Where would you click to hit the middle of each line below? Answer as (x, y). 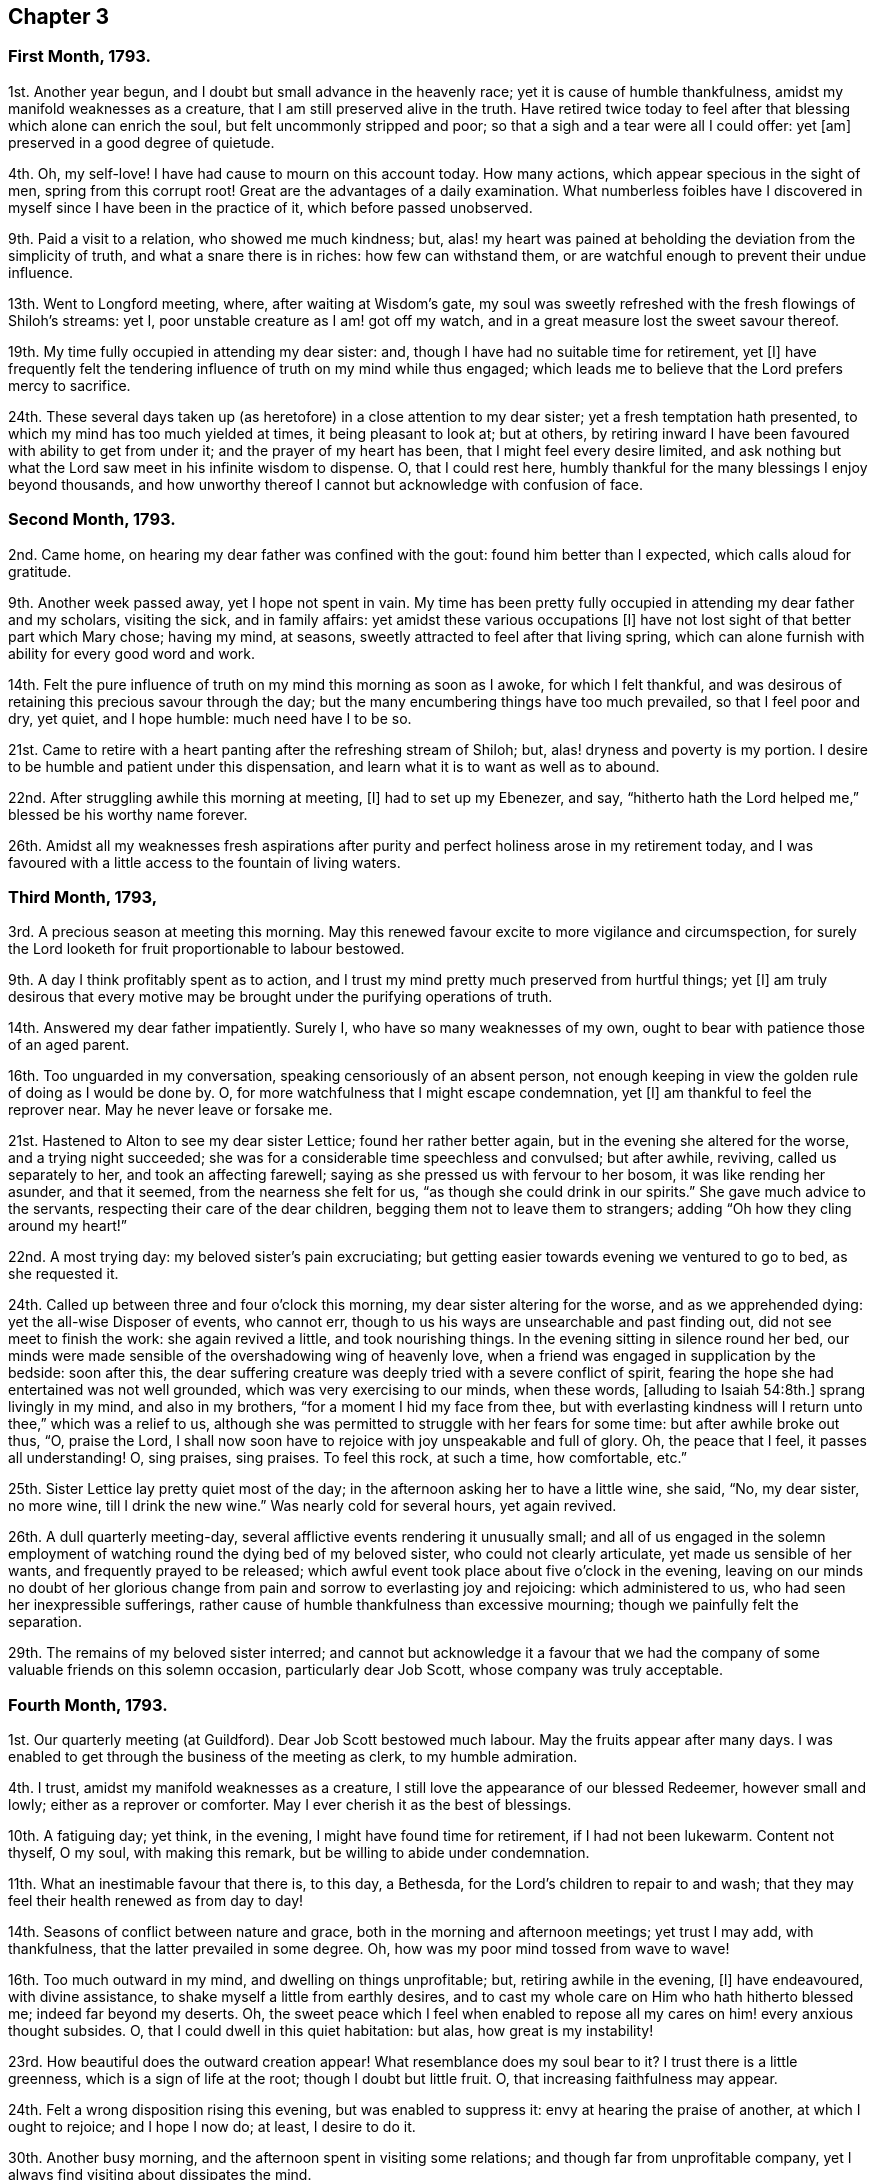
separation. (45, 1622)
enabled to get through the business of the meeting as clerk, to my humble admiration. (293, 1757)
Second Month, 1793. (92, 519)
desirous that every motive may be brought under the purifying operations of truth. (280, 997)
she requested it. (63, 1274)
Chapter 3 (59, 16)
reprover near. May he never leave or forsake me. (170, 1110)
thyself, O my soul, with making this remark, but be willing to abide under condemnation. (299, 1853)
